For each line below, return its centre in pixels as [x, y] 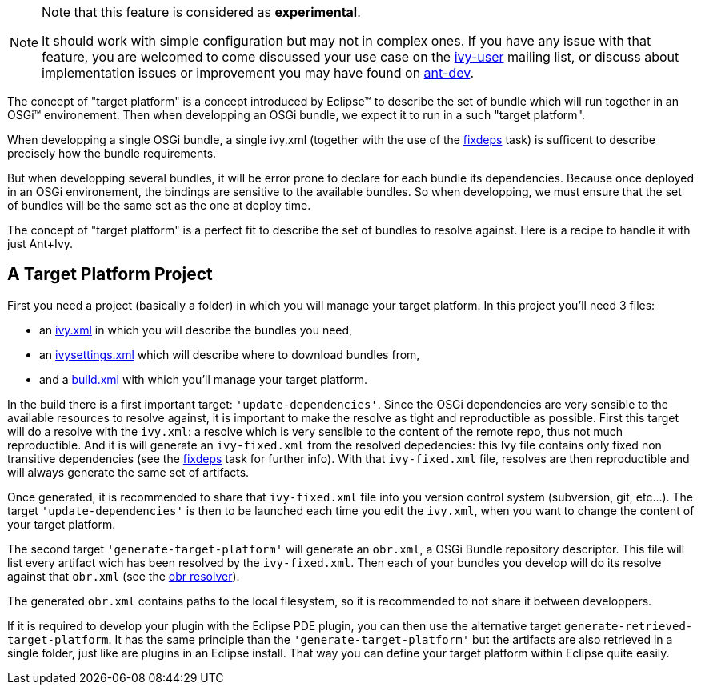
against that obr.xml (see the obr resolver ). [124, 576]
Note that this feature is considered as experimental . [201, 12]
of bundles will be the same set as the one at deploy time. [159, 205]
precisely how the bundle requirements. [112, 153]
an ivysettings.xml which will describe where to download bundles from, [230, 354]
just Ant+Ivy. [40, 244]
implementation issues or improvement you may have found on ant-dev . [258, 73]
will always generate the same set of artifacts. [128, 472]
